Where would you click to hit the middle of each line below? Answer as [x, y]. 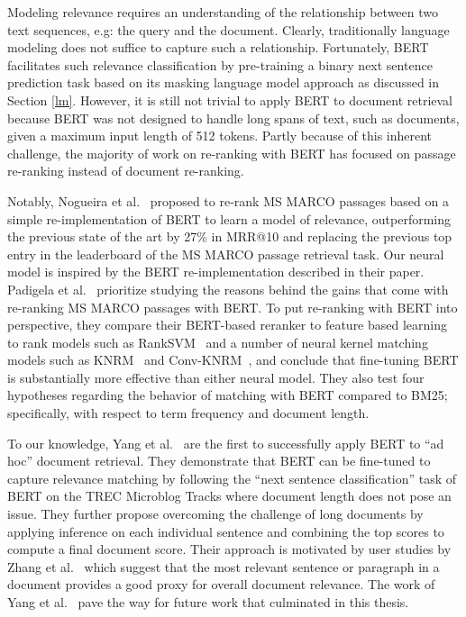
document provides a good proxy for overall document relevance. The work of [221, 584]
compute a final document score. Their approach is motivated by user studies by [229, 549]
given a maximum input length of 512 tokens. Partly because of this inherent [220, 136]
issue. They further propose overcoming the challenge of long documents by [215, 514]
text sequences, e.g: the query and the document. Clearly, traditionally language [228, 29]
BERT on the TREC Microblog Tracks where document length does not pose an [229, 496]
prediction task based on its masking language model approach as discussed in [224, 82]
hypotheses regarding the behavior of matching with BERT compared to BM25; [228, 395]
